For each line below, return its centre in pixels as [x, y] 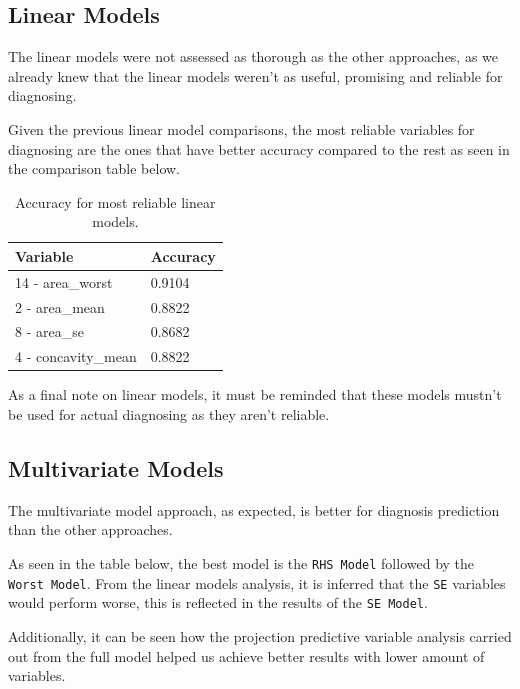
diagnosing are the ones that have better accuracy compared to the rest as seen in [259, 148]
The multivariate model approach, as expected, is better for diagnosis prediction [254, 509]
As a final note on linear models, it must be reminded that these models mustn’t [255, 394]
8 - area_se [49, 331]
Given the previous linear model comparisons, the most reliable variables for [241, 128]
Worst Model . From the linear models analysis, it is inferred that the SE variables [257, 582]
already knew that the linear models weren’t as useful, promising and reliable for [255, 75]
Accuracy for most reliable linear [115, 201]
